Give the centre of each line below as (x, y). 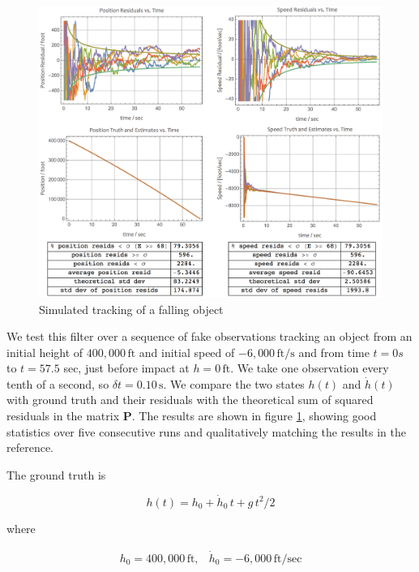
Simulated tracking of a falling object (131, 309)
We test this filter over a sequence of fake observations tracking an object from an (209, 336)
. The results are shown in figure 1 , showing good (254, 416)
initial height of (45, 352)
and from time (334, 352)
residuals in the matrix (63, 416)
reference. (30, 447)
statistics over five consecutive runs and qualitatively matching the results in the (206, 431)
